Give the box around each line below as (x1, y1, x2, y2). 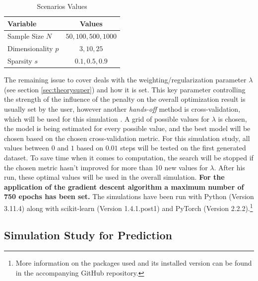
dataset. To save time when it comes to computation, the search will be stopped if (4, 152, 254, 162)
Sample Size (7, 31, 44, 41)
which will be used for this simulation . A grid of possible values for (4, 113, 209, 124)
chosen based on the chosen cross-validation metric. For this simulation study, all (4, 133, 250, 143)
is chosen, (218, 113, 247, 124)
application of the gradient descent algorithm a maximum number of (4, 181, 244, 192)
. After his (214, 162, 245, 172)
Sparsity (7, 56, 32, 66)
